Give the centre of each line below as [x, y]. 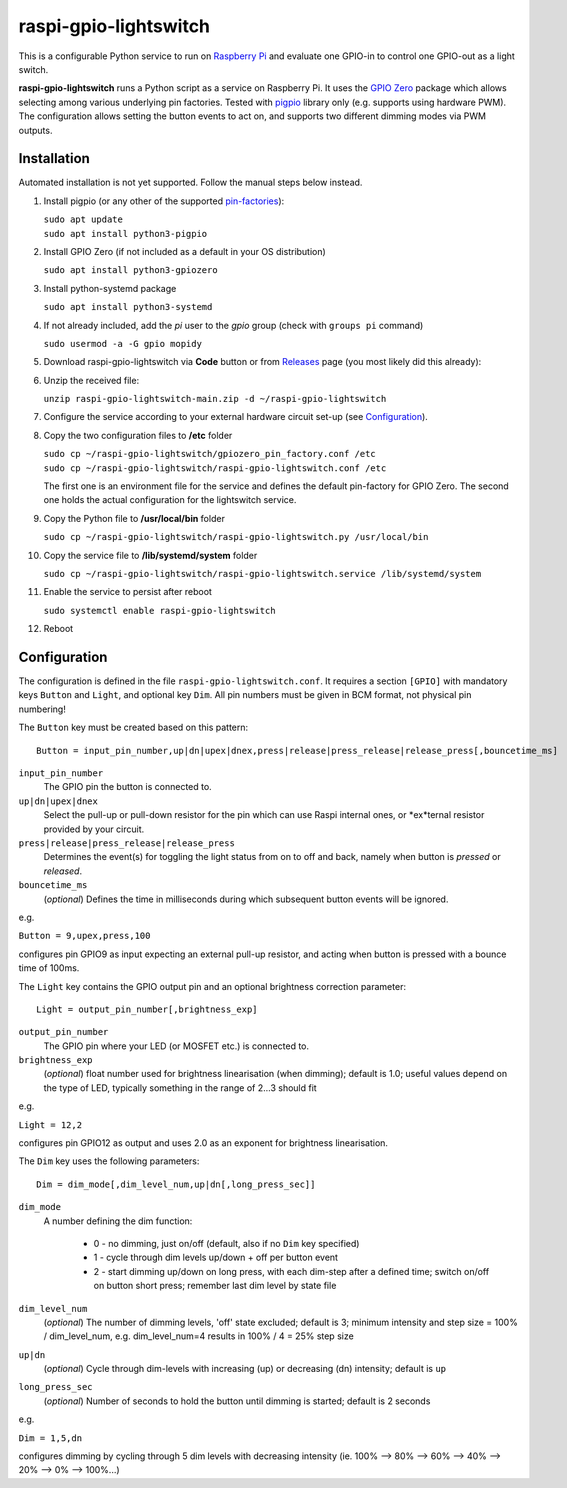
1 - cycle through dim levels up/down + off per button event [216, 1257]
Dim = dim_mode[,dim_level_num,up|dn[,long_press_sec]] [176, 1184]
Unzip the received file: [91, 380]
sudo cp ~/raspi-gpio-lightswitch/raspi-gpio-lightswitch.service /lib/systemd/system [262, 573]
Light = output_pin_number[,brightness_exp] [147, 1009]
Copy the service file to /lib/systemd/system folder [150, 555]
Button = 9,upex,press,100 [84, 936]
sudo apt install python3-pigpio [125, 233]
